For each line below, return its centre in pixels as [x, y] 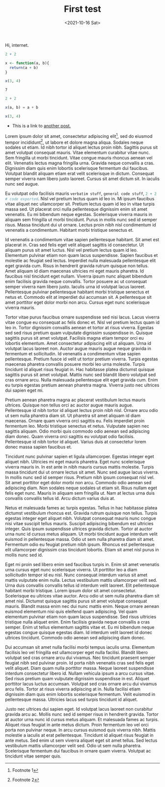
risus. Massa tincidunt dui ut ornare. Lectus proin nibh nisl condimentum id [81, 225]
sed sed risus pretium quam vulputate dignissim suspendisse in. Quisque [79, 333]
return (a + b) [24, 67]
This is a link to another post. [41, 126]
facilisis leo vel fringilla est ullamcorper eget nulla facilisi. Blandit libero [77, 653]
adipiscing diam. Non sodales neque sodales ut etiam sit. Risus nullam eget [81, 488]
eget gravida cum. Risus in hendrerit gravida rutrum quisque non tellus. [77, 266]
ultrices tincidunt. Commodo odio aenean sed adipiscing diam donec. [75, 638]
